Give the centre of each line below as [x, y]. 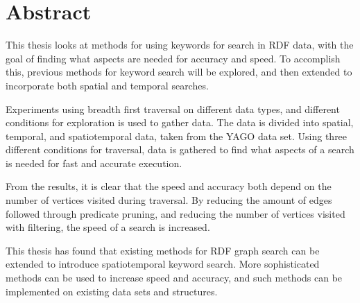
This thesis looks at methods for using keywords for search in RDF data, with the [180, 45]
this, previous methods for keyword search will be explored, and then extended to [179, 72]
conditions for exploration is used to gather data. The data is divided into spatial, [180, 122]
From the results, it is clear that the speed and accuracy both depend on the [169, 186]
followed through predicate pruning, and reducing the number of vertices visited [175, 213]
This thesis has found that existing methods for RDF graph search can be [163, 250]
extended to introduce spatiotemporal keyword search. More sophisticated [163, 264]
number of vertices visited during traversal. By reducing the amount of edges [169, 200]
